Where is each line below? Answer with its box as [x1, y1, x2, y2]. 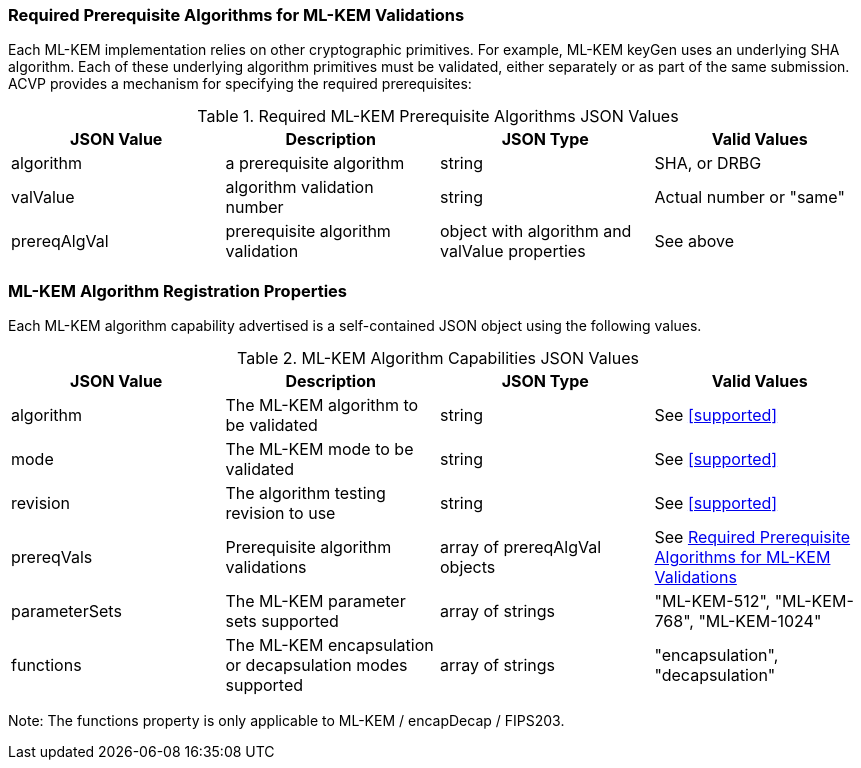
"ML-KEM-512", [654, 591, 771, 612]
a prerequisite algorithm [225, 153, 405, 174]
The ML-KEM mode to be [225, 439, 414, 460]
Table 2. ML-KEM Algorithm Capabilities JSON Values [237, 348, 639, 369]
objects [440, 557, 496, 578]
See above [654, 231, 734, 252]
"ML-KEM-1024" [698, 611, 822, 632]
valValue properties [440, 241, 586, 262]
